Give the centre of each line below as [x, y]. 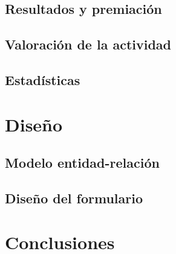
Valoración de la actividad [88, 44]
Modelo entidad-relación [82, 163]
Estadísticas [43, 79]
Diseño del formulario [74, 198]
